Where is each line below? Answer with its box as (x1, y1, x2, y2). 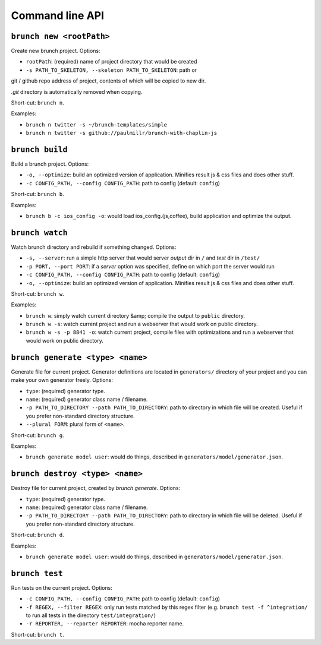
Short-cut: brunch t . (11, 631, 65, 638)
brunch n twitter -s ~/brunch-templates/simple (26, 121, 168, 128)
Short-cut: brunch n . (11, 99, 65, 106)
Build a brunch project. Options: (11, 160, 89, 167)
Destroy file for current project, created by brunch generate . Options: (11, 485, 181, 492)
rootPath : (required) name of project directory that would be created (26, 58, 197, 65)
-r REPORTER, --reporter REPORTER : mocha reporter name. (26, 620, 184, 627)
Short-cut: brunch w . (11, 290, 65, 297)
